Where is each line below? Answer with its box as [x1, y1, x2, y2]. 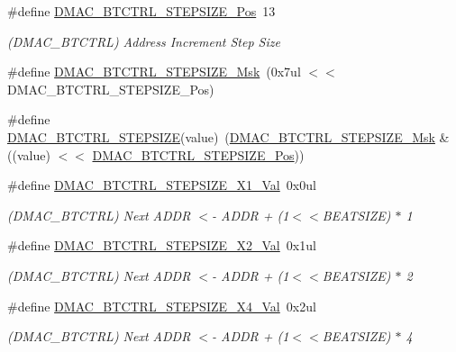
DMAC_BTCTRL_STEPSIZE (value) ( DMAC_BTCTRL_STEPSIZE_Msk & [7, 127, 450, 146]
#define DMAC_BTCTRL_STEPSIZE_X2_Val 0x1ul [7, 236, 316, 255]
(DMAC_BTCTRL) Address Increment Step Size [7, 32, 280, 50]
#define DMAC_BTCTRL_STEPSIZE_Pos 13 [7, 2, 276, 20]
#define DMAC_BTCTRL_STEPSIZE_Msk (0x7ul [7, 62, 301, 81]
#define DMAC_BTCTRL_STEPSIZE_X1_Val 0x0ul [7, 176, 316, 194]
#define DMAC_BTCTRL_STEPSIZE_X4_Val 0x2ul [7, 296, 316, 315]
